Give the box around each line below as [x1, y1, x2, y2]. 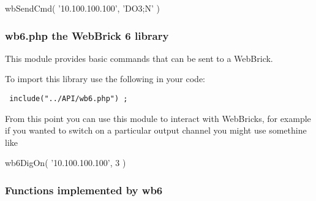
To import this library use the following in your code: [5, 72, 206, 85]
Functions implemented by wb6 [5, 182, 163, 197]
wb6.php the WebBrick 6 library [5, 28, 169, 43]
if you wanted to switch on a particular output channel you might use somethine [5, 124, 307, 137]
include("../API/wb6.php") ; [9, 94, 128, 103]
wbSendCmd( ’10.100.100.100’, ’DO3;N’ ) [5, 2, 160, 14]
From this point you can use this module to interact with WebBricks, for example [5, 112, 311, 124]
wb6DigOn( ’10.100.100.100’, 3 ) [5, 156, 126, 169]
